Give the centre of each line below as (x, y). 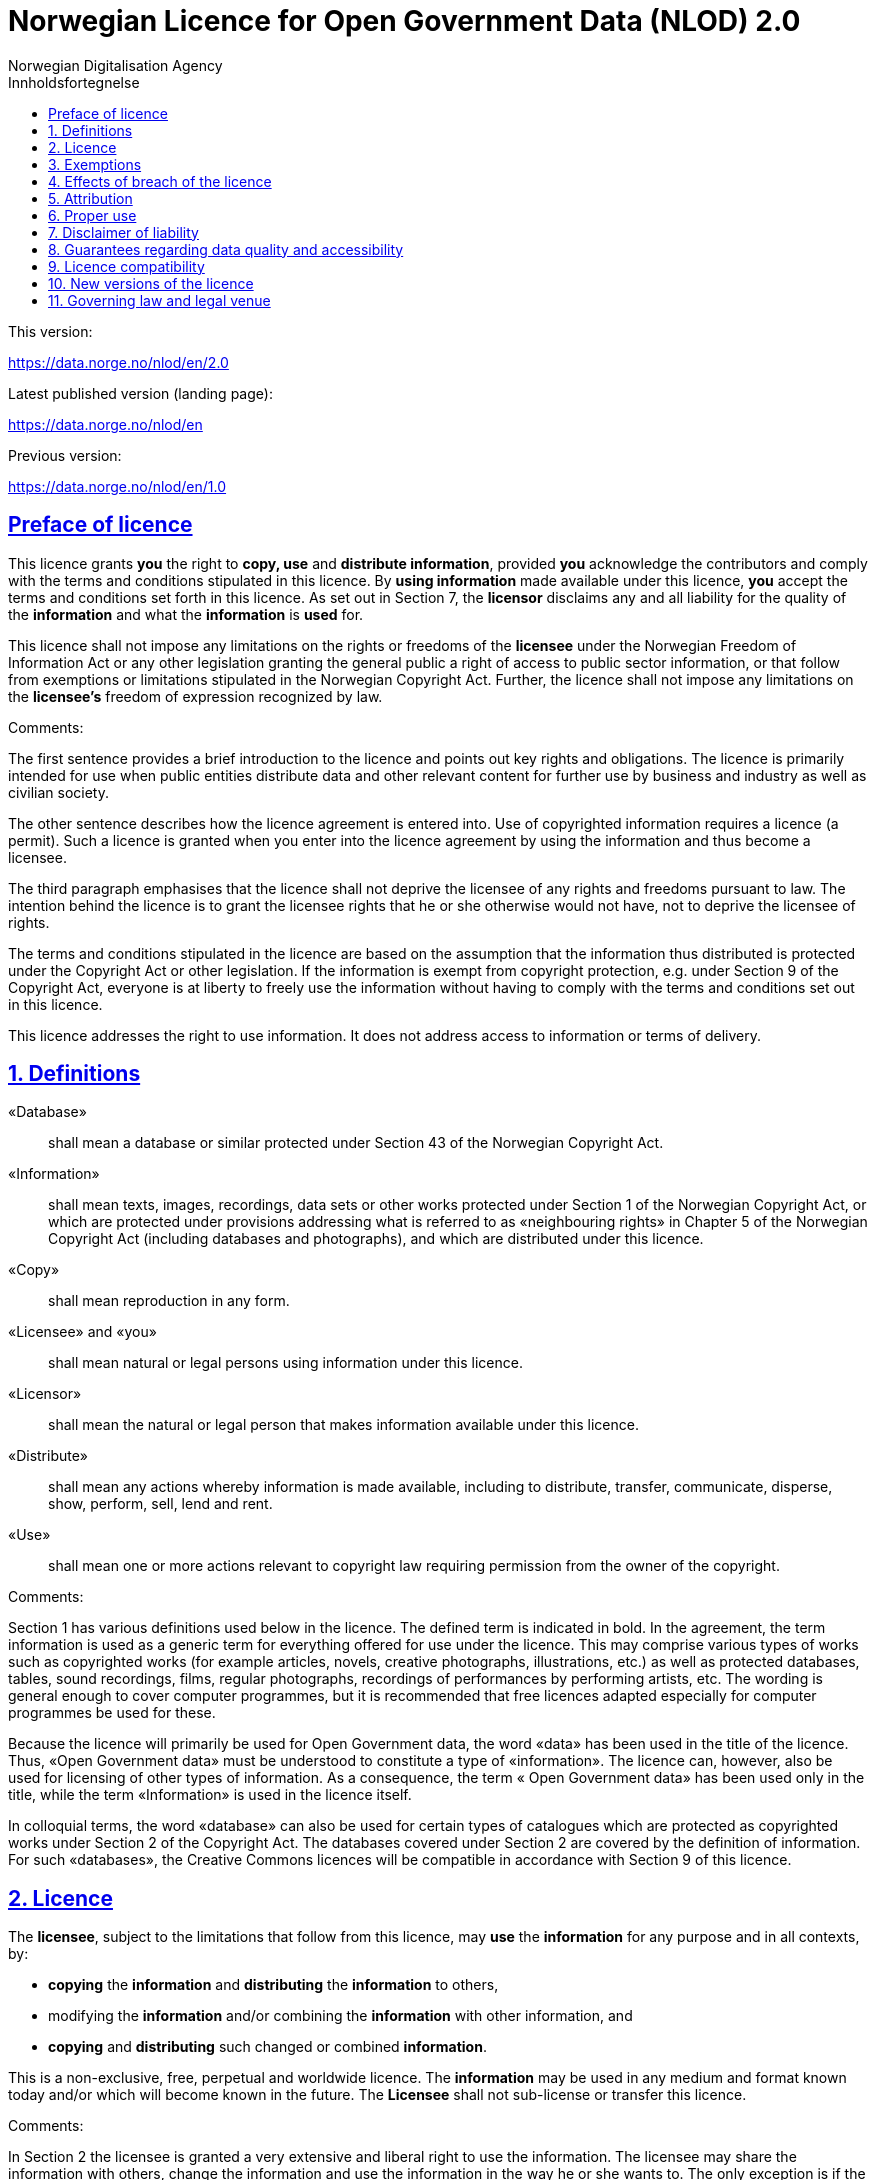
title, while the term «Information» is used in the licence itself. (210, 1795)
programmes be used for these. (112, 1713)
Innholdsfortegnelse (74, 82)
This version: (50, 331)
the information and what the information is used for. (186, 614)
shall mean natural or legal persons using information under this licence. (285, 1363)
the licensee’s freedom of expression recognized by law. (195, 696)
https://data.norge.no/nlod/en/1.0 (117, 486)
